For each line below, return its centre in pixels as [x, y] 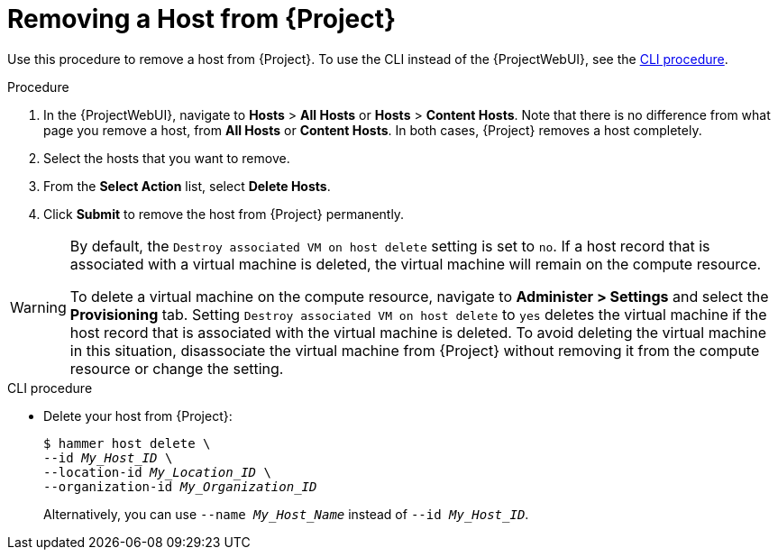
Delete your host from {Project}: [138, 415]
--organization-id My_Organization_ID [180, 486]
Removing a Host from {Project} [202, 19]
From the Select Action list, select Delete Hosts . [187, 186]
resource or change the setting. [177, 368]
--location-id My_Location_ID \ [157, 472]
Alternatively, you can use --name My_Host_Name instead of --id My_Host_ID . [286, 514]
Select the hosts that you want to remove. [167, 158]
